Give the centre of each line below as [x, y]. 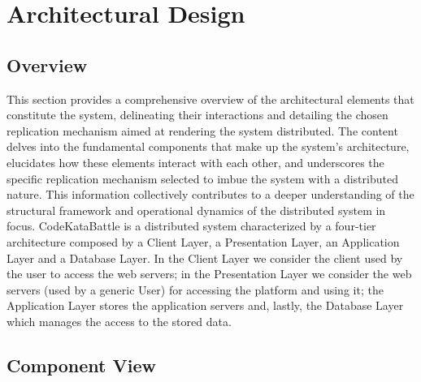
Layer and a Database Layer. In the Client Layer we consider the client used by [205, 258]
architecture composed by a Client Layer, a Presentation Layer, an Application [203, 241]
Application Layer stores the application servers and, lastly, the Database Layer [205, 305]
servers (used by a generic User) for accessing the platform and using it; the [195, 289]
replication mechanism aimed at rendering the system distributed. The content [202, 130]
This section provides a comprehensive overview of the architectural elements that [210, 99]
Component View [81, 365]
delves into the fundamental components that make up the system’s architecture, [208, 146]
